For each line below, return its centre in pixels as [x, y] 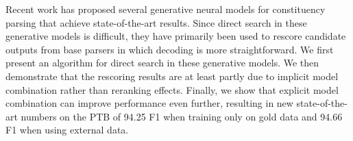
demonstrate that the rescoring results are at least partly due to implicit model [172, 76]
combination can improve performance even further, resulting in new [149, 103]
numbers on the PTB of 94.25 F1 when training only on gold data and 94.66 [182, 116]
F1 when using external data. [67, 130]
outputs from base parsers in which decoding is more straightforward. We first [170, 49]
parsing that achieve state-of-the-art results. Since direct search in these [156, 22]
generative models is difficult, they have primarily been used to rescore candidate [176, 36]
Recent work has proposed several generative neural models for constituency [166, 9]
